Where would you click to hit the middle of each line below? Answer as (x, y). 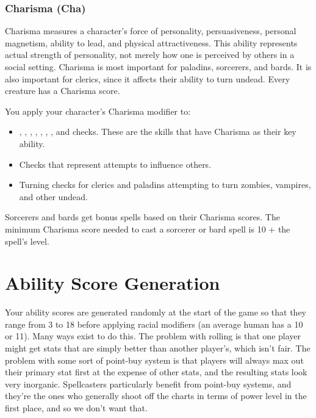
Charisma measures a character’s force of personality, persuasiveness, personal (151, 31)
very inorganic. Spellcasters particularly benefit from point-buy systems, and (148, 384)
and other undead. (53, 196)
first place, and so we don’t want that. (76, 408)
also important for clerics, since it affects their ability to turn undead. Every (148, 78)
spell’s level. (27, 241)
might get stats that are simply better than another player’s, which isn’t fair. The (158, 348)
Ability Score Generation (113, 283)
